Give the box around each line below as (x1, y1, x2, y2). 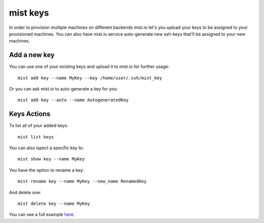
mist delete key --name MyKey (18, 201, 90, 206)
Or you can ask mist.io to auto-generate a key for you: (9, 86, 118, 92)
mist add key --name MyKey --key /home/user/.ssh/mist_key (18, 75, 162, 81)
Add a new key (9, 51, 55, 59)
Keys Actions (9, 110, 51, 118)
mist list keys (18, 134, 54, 139)
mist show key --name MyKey (18, 156, 85, 162)
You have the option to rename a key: (9, 167, 84, 173)
